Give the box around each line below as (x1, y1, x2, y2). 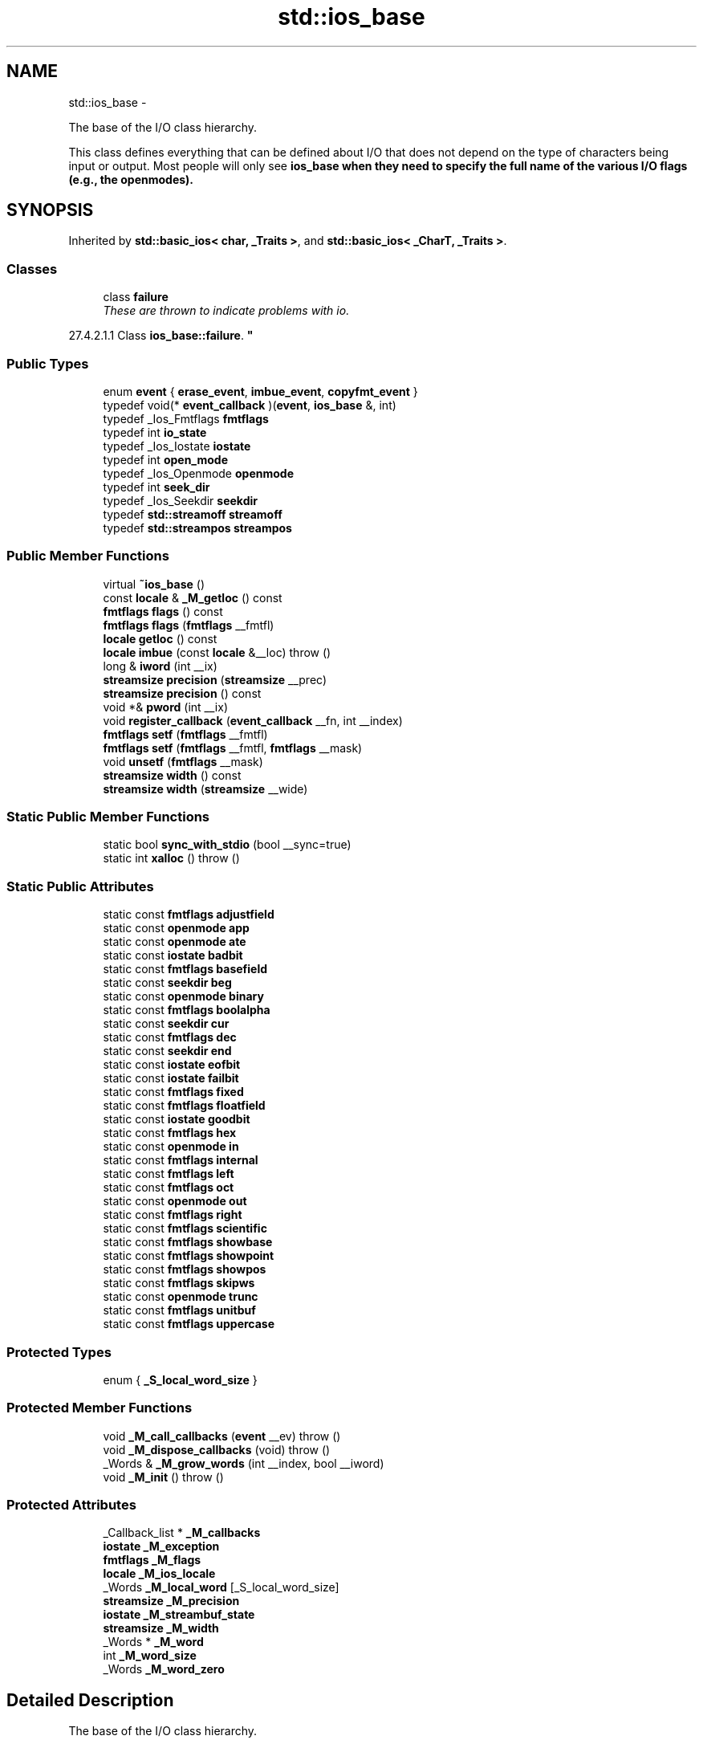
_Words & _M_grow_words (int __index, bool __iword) (103, 1456, 384, 1470)
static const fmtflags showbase (103, 1235, 273, 1249)
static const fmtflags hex (103, 1126, 237, 1140)
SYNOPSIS (6, 200, 94, 221)
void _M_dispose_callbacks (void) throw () (103, 1442, 331, 1457)
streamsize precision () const (103, 686, 262, 700)
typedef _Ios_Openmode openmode (103, 466, 294, 480)
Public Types (6, 355, 89, 372)
